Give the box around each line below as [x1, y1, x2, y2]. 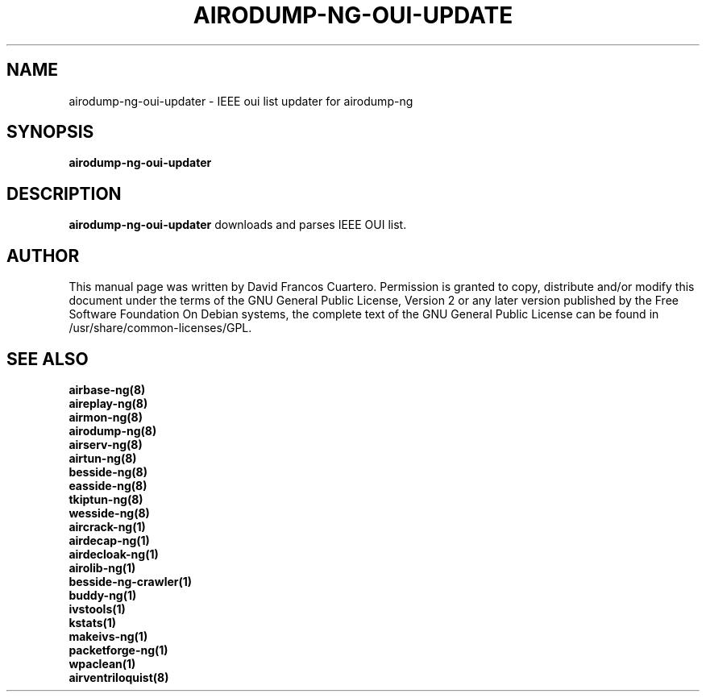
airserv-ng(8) [69, 437, 143, 451]
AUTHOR [6, 245, 80, 266]
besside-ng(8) [69, 464, 147, 479]
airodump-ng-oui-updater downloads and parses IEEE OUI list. [69, 218, 407, 232]
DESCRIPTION [6, 183, 122, 204]
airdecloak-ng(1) [69, 546, 159, 561]
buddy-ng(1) [69, 588, 137, 602]
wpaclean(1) [69, 656, 136, 671]
